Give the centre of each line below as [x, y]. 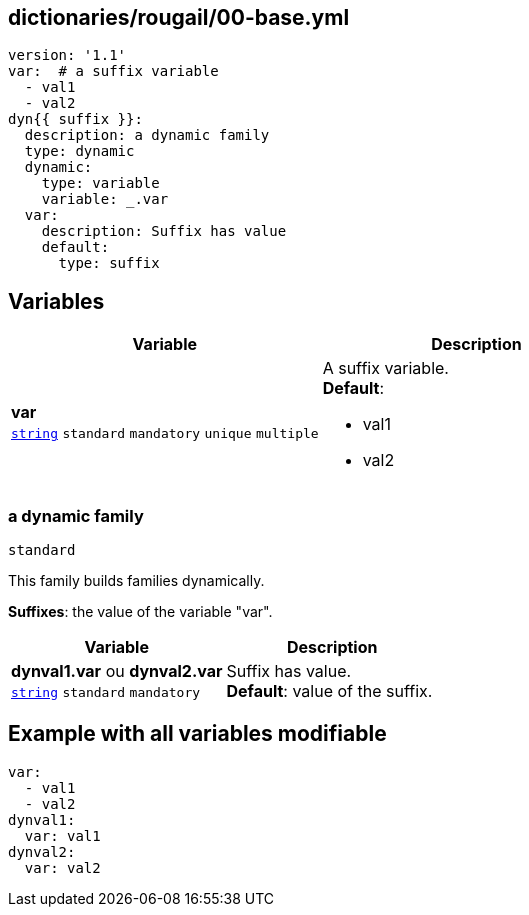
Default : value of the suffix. [329, 691]
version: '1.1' [67, 55]
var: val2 [62, 867]
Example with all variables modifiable [197, 734]
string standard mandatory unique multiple [165, 434]
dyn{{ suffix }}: [75, 119]
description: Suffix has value [164, 231]
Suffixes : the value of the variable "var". [140, 612]
